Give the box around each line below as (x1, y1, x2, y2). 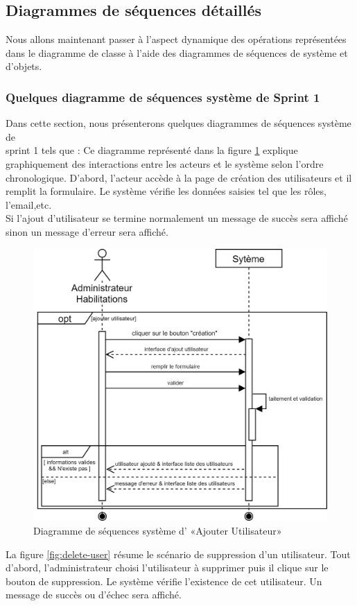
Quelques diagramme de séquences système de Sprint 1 (6, 88, 320, 105)
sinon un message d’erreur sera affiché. (6, 224, 168, 239)
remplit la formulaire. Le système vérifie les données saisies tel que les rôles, (6, 184, 326, 198)
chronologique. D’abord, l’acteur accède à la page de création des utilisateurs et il (6, 170, 352, 184)
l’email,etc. (6, 197, 52, 211)
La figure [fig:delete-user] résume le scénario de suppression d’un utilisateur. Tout (6, 546, 351, 561)
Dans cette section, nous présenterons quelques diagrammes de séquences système (6, 116, 351, 130)
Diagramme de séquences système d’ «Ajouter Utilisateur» (33, 523, 282, 538)
